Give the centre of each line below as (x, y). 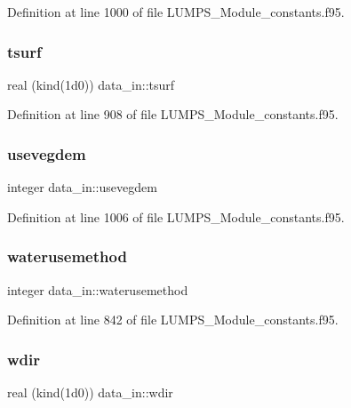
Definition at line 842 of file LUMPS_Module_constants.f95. (173, 320)
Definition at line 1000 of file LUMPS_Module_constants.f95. (176, 12)
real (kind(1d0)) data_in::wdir (90, 392)
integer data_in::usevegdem (82, 187)
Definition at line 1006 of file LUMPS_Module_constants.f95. (176, 216)
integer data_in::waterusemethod (98, 289)
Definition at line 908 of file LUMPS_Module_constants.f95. (173, 114)
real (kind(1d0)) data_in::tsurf (91, 84)
